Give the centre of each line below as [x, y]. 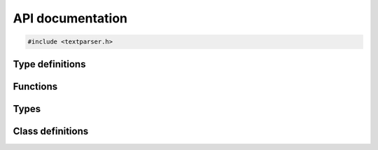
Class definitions [51, 131]
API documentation [70, 18]
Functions [35, 87]
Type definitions [49, 64]
